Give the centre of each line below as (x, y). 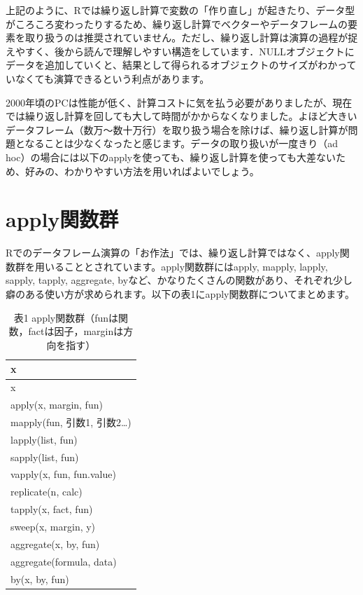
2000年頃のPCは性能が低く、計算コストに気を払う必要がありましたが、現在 (179, 102)
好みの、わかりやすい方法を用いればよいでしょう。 (142, 171)
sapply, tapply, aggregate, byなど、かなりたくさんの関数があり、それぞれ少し (179, 280)
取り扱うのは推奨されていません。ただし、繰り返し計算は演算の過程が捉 (191, 37)
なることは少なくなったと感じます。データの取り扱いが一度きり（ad (181, 143)
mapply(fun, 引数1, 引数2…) (71, 422)
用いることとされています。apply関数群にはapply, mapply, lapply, (181, 266)
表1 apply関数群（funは (66, 317)
